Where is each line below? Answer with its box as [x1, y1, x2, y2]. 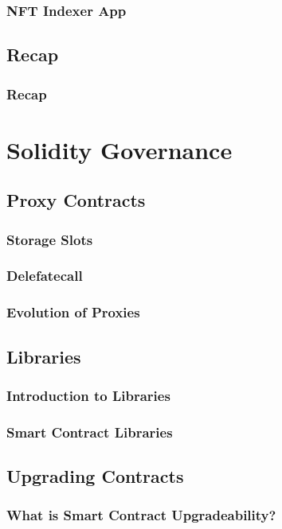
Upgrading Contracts [6, 464, 184, 488]
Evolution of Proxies [6, 302, 140, 322]
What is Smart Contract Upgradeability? [6, 505, 276, 525]
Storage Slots [6, 229, 93, 249]
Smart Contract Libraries [6, 422, 173, 441]
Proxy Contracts [6, 188, 146, 212]
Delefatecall [6, 266, 83, 286]
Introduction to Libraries [6, 385, 170, 405]
